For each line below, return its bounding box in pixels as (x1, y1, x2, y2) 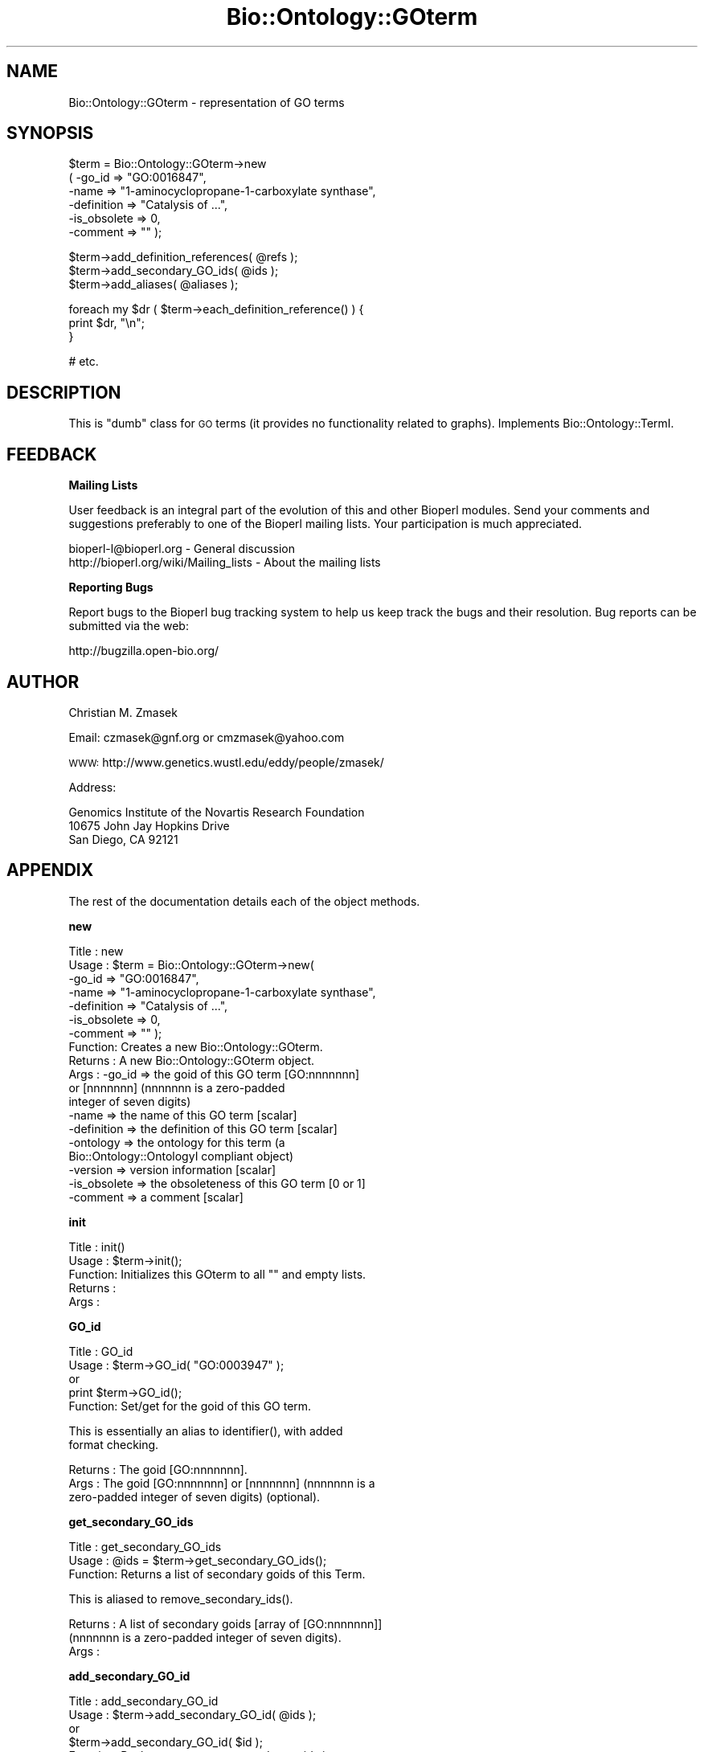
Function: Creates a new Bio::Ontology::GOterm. (68, 1039, 323, 1054)
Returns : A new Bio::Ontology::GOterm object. (68, 1053, 315, 1067)
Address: (68, 780, 117, 794)
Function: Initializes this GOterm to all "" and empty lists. (68, 1267, 366, 1281)
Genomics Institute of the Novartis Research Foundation (68, 804, 365, 819)
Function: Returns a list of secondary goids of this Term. (68, 1566, 366, 1581)
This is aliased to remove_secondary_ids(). (68, 1591, 293, 1606)
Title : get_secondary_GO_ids (68, 1539, 222, 1553)
